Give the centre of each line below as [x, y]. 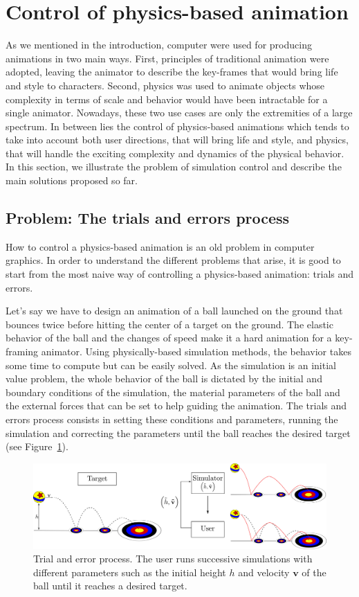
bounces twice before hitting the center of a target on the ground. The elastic [169, 324]
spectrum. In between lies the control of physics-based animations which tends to [177, 126]
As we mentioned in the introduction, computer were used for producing [159, 45]
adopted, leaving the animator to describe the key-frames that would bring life [172, 72]
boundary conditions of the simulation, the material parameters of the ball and [173, 392]
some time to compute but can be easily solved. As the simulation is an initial [171, 365]
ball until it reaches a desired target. [110, 586]
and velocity [264, 572]
